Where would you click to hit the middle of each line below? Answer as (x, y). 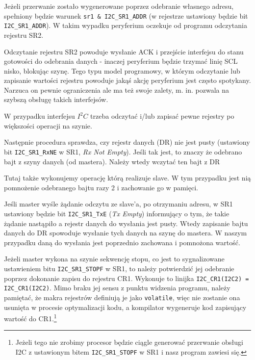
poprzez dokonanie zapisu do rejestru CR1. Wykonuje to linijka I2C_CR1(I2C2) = (127, 278)
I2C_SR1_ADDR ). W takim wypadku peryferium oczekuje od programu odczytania (126, 25)
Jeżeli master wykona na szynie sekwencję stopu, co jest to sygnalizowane (114, 259)
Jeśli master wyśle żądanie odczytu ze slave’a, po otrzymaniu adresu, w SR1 (118, 204)
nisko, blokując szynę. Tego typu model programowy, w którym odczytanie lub (122, 70)
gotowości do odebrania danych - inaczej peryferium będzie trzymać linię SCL (121, 61)
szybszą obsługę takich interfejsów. (56, 99)
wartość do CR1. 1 (30, 318)
